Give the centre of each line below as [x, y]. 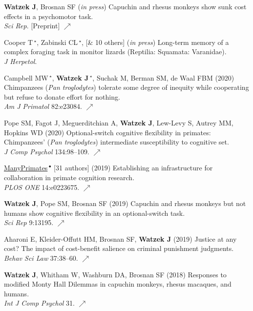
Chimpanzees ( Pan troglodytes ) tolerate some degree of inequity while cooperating [126, 87]
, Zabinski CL [57, 42]
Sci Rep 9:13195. [29, 222]
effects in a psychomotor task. [49, 16]
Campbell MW [26, 77]
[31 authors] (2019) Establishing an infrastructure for [133, 168]
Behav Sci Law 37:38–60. [41, 258]
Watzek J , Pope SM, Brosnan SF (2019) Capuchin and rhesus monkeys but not [125, 203]
